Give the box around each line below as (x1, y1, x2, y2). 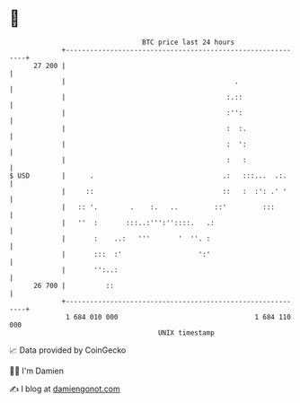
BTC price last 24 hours (142, 38, 235, 47)
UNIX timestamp (157, 328, 216, 337)
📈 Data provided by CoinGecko (9, 345, 127, 355)
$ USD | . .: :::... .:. (9, 171, 287, 180)
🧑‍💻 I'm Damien (9, 365, 65, 376)
